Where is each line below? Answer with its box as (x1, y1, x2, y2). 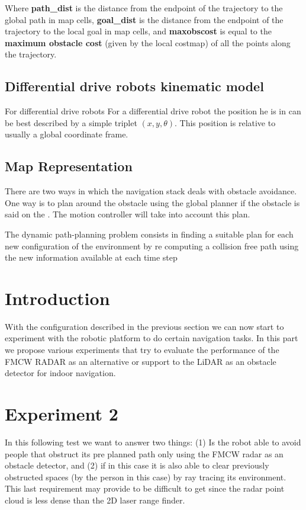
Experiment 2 (5, 402, 118, 425)
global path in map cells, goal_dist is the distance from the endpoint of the (5, 13, 284, 25)
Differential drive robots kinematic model (5, 77, 264, 95)
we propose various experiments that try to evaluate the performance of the (5, 344, 279, 356)
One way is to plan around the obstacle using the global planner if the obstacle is (5, 196, 300, 209)
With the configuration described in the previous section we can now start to (5, 320, 284, 332)
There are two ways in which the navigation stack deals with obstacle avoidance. (5, 185, 297, 197)
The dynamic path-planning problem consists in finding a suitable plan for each (5, 227, 294, 240)
